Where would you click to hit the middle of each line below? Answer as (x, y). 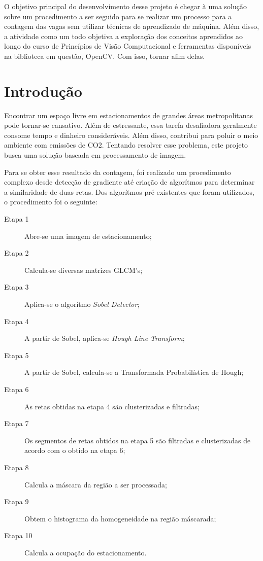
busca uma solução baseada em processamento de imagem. (95, 155)
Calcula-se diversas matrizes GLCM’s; (84, 270)
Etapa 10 (18, 535)
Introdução (43, 91)
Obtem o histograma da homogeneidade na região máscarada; (120, 518)
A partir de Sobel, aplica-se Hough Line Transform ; (105, 338)
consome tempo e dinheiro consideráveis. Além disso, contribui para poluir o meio (131, 135)
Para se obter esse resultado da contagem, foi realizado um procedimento (118, 172)
